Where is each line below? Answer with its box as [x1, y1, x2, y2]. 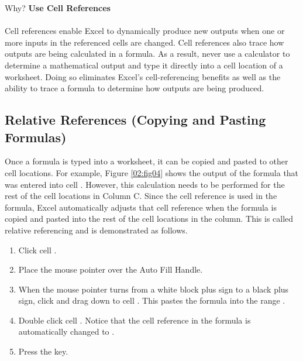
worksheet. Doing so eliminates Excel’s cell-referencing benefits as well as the [5, 70, 281, 82]
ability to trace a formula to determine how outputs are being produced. [5, 82, 264, 94]
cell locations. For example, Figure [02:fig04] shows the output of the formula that [5, 166, 299, 178]
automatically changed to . [18, 325, 115, 338]
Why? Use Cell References [5, 2, 111, 13]
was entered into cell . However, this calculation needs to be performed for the [5, 178, 285, 190]
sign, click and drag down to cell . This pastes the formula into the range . [18, 294, 285, 307]
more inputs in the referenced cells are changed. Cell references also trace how [5, 36, 284, 48]
